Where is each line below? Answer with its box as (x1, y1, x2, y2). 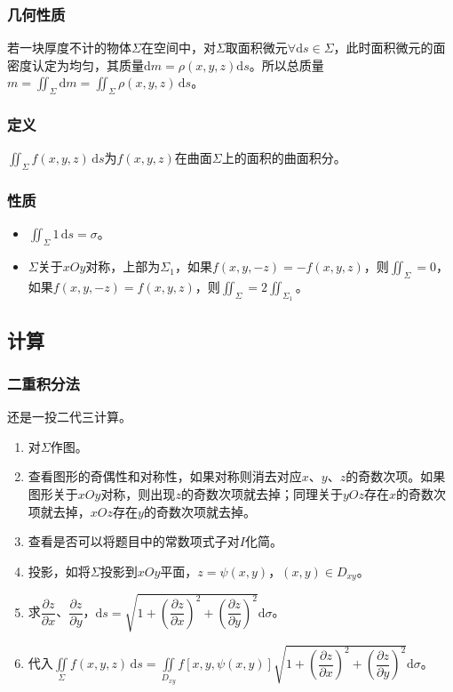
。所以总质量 (249, 55, 324, 74)
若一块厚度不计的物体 (7, 38, 131, 57)
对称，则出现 (100, 485, 176, 503)
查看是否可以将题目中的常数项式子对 (28, 532, 240, 551)
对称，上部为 (85, 257, 161, 276)
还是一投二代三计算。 (7, 407, 131, 426)
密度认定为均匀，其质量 (7, 55, 144, 74)
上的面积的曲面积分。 (221, 149, 346, 167)
